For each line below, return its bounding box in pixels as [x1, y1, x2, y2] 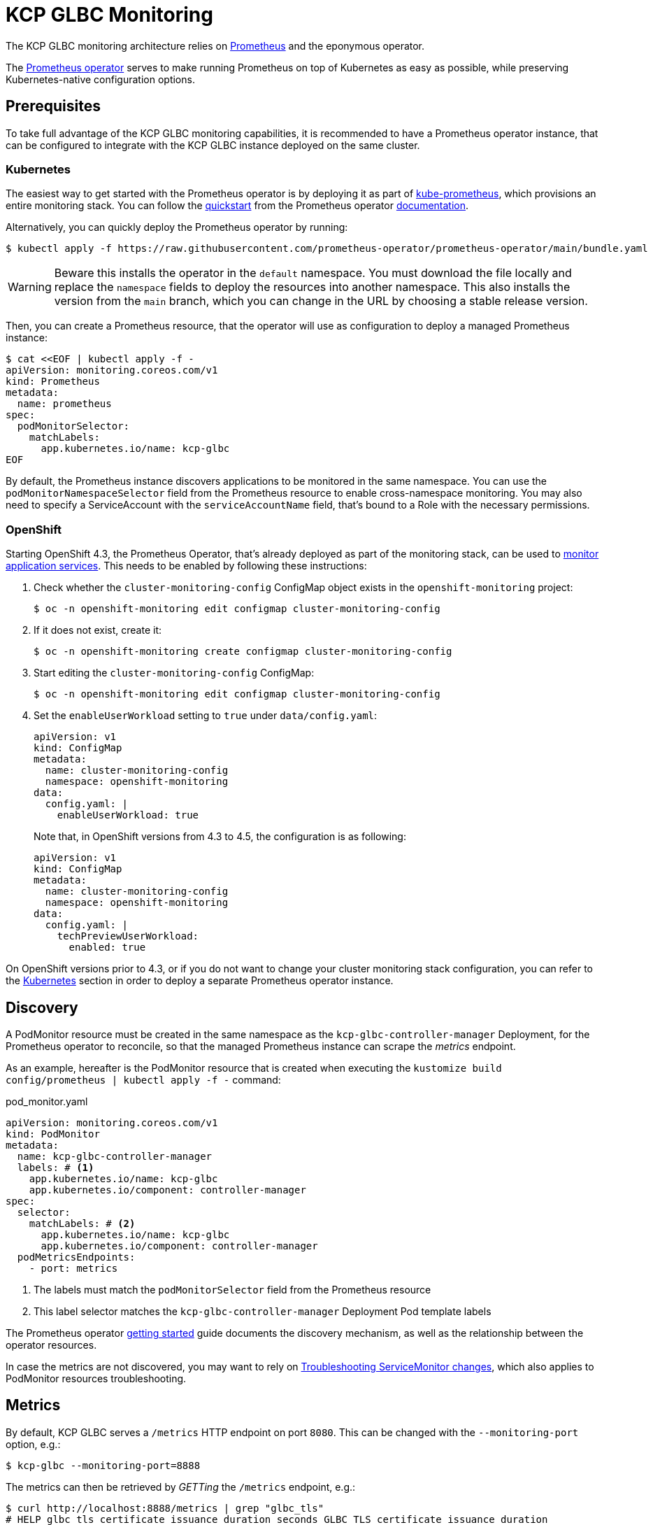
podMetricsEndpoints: [17, 1251, 136, 1263]
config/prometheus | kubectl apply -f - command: [6, 1073, 281, 1086]
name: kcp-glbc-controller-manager [17, 1150, 213, 1162]
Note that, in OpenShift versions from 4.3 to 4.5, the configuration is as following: [34, 830, 406, 843]
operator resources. [6, 1338, 97, 1351]
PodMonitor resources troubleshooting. [6, 1372, 187, 1384]
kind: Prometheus [6, 376, 100, 388]
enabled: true [69, 942, 146, 953]
